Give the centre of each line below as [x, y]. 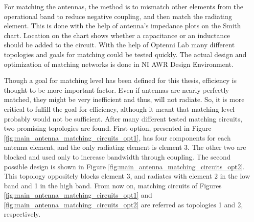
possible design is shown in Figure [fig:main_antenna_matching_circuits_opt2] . [124, 166]
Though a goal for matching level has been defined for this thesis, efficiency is [120, 80]
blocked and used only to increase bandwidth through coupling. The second [117, 156]
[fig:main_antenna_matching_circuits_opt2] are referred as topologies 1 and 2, [124, 204]
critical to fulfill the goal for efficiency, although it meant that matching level [119, 109]
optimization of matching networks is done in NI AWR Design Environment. [119, 64]
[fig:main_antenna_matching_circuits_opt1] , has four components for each [117, 137]
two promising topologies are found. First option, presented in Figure [108, 128]
